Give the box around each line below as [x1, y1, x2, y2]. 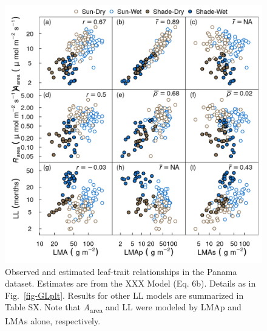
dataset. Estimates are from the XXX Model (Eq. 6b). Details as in [5, 277, 256, 290]
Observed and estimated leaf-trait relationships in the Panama [5, 265, 237, 277]
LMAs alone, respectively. [5, 314, 101, 327]
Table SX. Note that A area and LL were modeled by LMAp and [5, 301, 242, 315]
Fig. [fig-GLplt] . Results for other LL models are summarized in [5, 288, 244, 301]
